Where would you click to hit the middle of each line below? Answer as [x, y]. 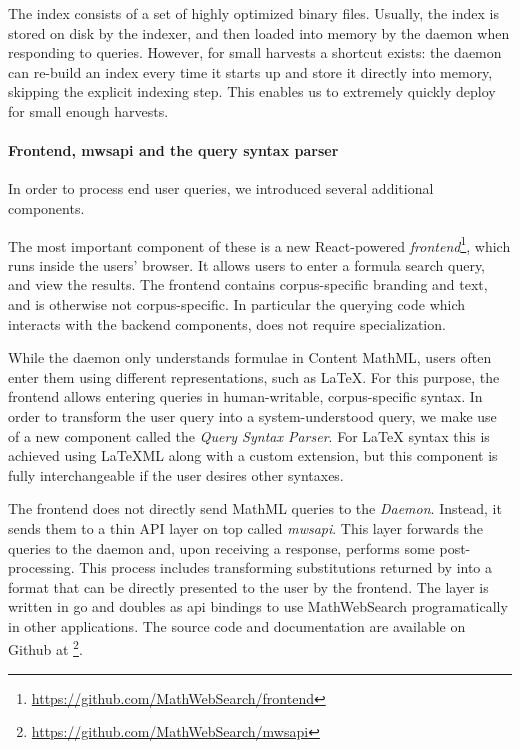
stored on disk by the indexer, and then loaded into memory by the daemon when [259, 32]
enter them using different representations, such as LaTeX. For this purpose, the [254, 376]
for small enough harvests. [88, 110]
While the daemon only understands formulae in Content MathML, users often [250, 357]
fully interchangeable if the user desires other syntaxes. [176, 474]
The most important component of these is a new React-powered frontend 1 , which [259, 244]
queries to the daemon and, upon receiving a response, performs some [221, 547]
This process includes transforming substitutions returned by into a [286, 567]
